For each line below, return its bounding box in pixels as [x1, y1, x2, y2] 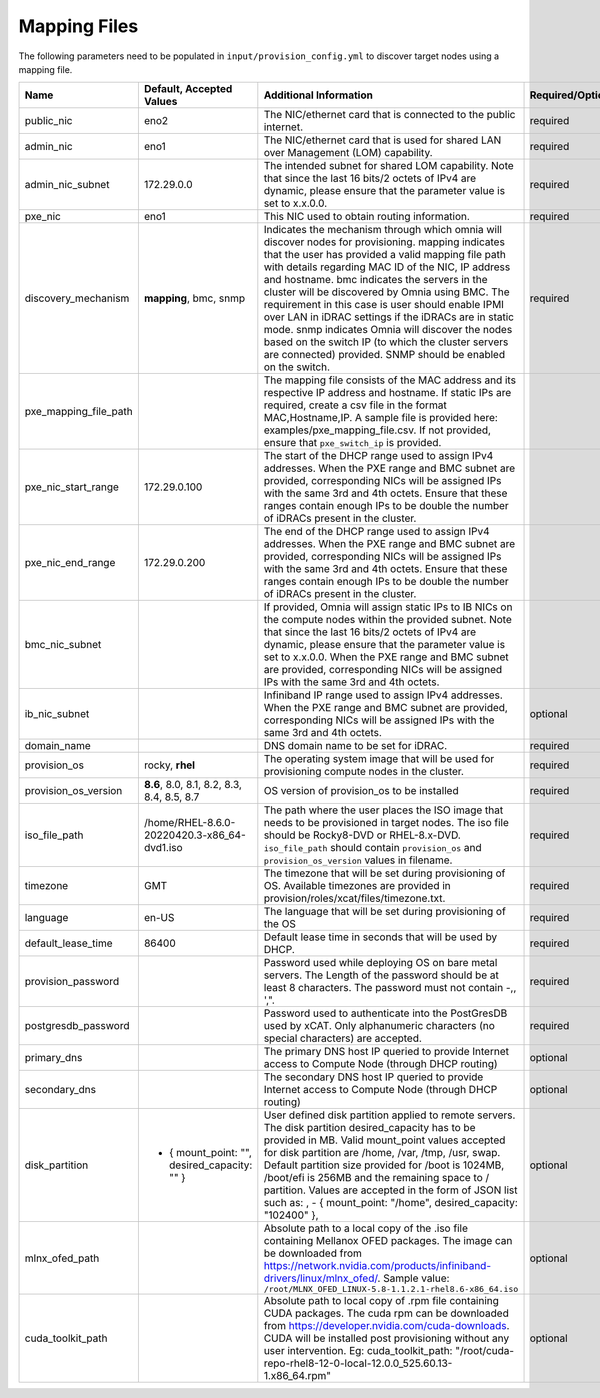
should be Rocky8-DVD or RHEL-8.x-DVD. [263, 828, 462, 842]
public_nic [24, 114, 73, 128]
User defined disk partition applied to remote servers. [263, 1108, 516, 1122]
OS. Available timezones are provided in [263, 879, 452, 893]
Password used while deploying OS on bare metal [263, 956, 498, 970]
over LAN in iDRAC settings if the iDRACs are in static [263, 310, 515, 324]
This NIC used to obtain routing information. [263, 210, 470, 224]
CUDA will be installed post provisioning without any [263, 1331, 510, 1345]
